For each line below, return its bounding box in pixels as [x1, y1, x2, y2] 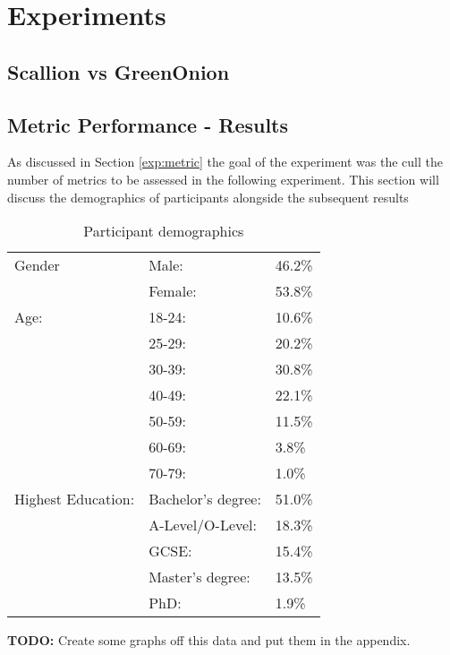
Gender [14, 254, 60, 276]
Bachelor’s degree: [149, 488, 261, 510]
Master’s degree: [149, 566, 250, 588]
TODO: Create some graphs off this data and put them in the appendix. [7, 631, 411, 650]
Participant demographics [83, 220, 244, 242]
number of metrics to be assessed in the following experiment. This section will [7, 169, 439, 188]
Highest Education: [14, 488, 135, 510]
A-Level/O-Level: [149, 514, 257, 536]
